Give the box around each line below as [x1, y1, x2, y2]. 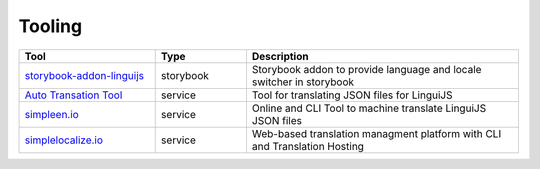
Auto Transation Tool [24, 88, 123, 102]
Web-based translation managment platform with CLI [251, 126, 502, 140]
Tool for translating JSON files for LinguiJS [251, 88, 453, 102]
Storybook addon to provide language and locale [251, 62, 482, 76]
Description [251, 49, 309, 63]
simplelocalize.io [24, 133, 104, 147]
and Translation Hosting [251, 139, 365, 153]
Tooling [18, 15, 83, 37]
